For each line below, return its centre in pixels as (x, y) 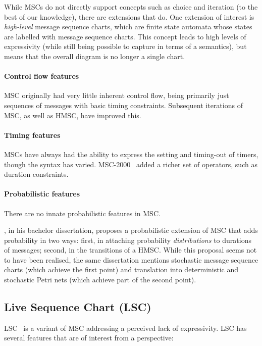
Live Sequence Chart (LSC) (78, 307)
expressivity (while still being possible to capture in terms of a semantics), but (125, 46)
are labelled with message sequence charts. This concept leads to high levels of (125, 36)
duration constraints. (36, 174)
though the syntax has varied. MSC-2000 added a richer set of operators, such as (131, 164)
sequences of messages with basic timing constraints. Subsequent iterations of (123, 105)
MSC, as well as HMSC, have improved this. (73, 115)
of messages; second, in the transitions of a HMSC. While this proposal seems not (130, 250)
